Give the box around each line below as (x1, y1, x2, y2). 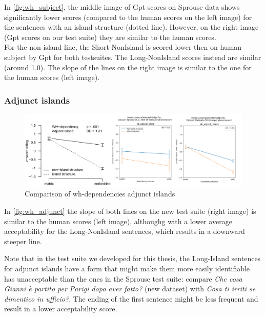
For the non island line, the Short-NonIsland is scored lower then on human (4, 42, 242, 52)
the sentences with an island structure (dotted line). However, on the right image (4, 22, 259, 32)
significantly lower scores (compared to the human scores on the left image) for (4, 11, 252, 22)
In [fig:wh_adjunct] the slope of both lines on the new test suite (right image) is (4, 205, 256, 216)
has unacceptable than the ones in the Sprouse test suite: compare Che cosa (4, 273, 242, 284)
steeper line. (4, 235, 42, 246)
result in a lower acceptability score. (4, 303, 117, 314)
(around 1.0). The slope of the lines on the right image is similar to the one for (4, 62, 252, 72)
